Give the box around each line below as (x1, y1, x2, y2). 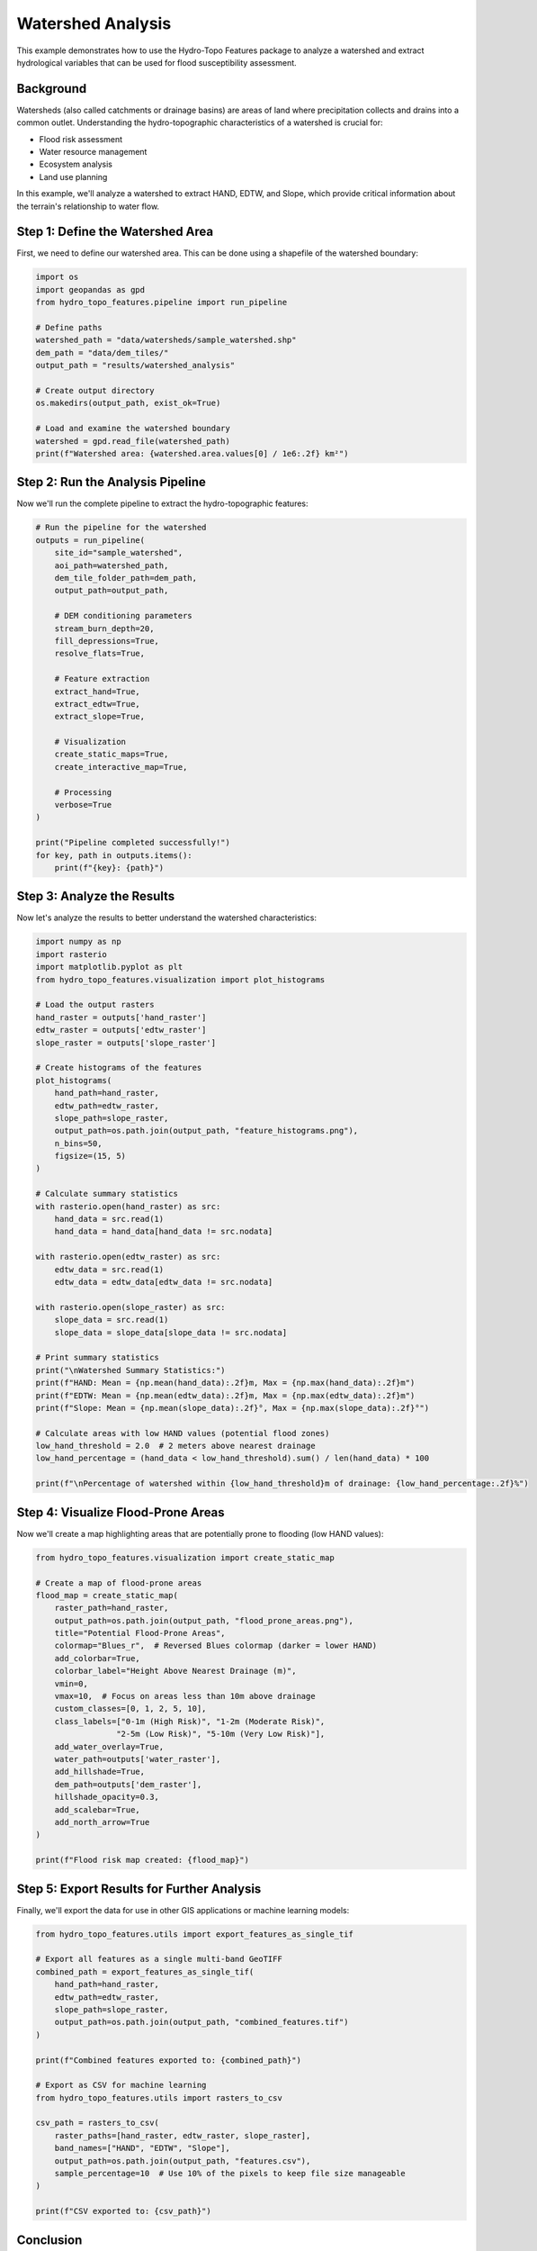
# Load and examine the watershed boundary (35, 423, 231, 434)
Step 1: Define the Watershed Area (16, 224, 214, 240)
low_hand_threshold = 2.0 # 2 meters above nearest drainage (35, 1441, 316, 1451)
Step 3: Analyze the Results (16, 889, 175, 904)
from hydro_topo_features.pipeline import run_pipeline (35, 297, 288, 308)
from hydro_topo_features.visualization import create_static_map (35, 1552, 335, 1562)
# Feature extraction (54, 673, 150, 684)
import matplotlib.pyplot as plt (35, 962, 183, 972)
